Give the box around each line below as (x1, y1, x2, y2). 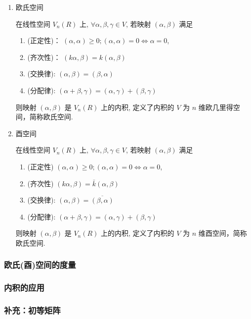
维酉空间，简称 (198, 228, 247, 238)
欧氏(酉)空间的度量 (4, 259, 76, 271)
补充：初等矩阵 (4, 304, 61, 317)
